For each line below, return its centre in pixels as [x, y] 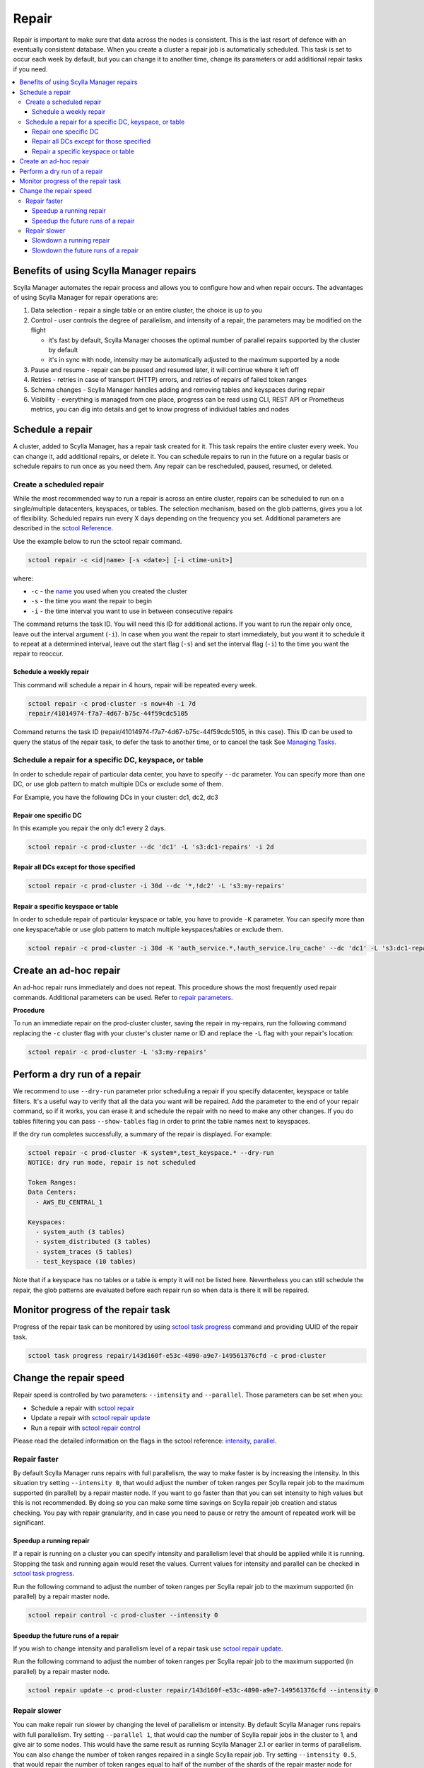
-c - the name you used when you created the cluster [109, 591]
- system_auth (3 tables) [80, 1232]
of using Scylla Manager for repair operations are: [86, 298]
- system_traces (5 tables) [84, 1251]
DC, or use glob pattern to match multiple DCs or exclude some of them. [118, 784]
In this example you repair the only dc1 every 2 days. [89, 828]
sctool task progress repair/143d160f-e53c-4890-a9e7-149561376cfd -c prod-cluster [177, 1355]
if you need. [30, 69]
